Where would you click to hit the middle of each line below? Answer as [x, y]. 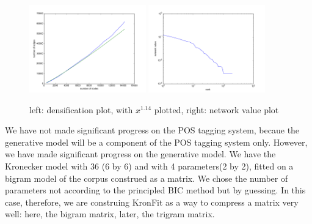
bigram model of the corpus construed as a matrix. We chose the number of [147, 178]
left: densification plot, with [81, 109]
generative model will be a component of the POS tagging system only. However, [156, 142]
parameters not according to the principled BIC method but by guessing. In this [155, 190]
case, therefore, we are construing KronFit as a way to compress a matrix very [152, 202]
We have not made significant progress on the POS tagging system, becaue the [152, 130]
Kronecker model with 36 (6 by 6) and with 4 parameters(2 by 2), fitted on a [149, 166]
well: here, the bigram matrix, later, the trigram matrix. [110, 214]
